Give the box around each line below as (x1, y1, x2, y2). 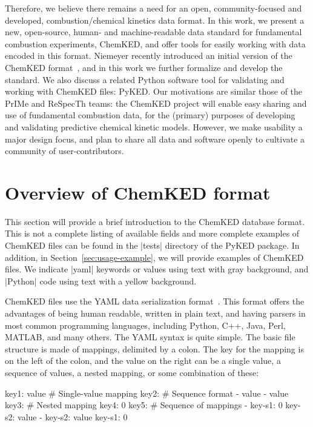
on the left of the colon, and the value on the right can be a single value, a (5, 354, 281, 367)
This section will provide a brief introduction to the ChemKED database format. (5, 215, 305, 227)
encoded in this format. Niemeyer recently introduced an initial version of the (5, 49, 292, 62)
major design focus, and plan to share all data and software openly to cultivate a (5, 132, 305, 145)
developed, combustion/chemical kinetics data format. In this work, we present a (5, 13, 305, 26)
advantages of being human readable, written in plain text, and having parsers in (5, 307, 306, 319)
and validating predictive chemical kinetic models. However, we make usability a (5, 120, 303, 133)
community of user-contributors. (5, 144, 124, 157)
